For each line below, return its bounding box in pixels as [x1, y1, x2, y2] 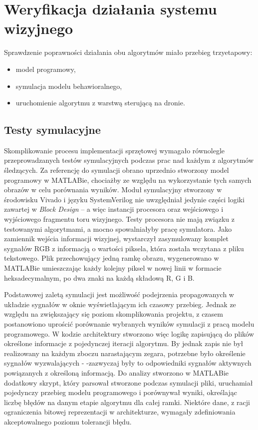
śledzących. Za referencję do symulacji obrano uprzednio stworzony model [4, 165, 229, 175]
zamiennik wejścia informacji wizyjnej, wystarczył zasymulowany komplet [4, 233, 229, 244]
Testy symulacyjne [4, 122, 101, 137]
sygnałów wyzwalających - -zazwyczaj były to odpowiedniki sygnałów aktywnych [4, 358, 252, 368]
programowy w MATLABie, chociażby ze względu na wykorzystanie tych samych [4, 174, 252, 185]
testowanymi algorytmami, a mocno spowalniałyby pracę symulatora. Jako [4, 223, 232, 234]
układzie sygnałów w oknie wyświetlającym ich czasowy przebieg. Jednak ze [4, 299, 236, 309]
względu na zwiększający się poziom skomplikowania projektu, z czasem [4, 309, 223, 319]
